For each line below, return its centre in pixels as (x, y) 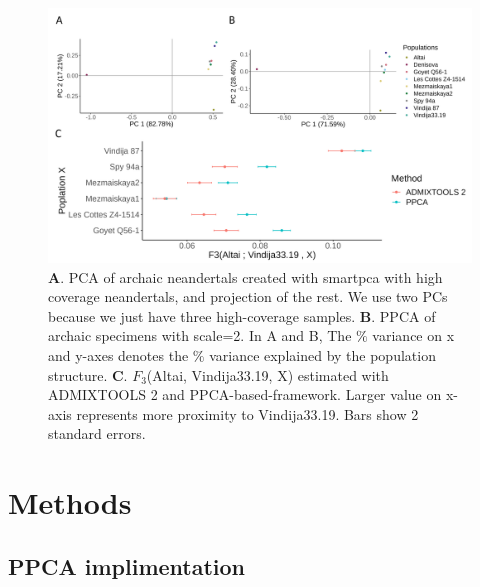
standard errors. (97, 433)
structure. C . (88, 374)
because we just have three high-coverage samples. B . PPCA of (242, 315)
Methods (70, 502)
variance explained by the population (322, 355)
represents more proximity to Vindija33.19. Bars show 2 (247, 413)
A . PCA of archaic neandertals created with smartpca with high (245, 276)
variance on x (413, 335)
